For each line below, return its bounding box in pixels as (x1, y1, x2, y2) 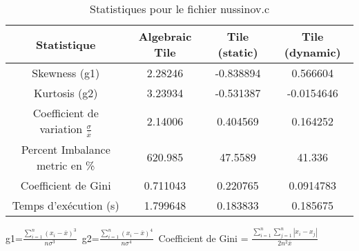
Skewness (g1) (32, 65, 100, 81)
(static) (217, 44, 258, 60)
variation (39, 121, 83, 137)
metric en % (36, 157, 95, 173)
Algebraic (138, 28, 192, 44)
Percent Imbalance (21, 141, 110, 157)
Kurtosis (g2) (33, 85, 98, 101)
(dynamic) (284, 44, 341, 60)
